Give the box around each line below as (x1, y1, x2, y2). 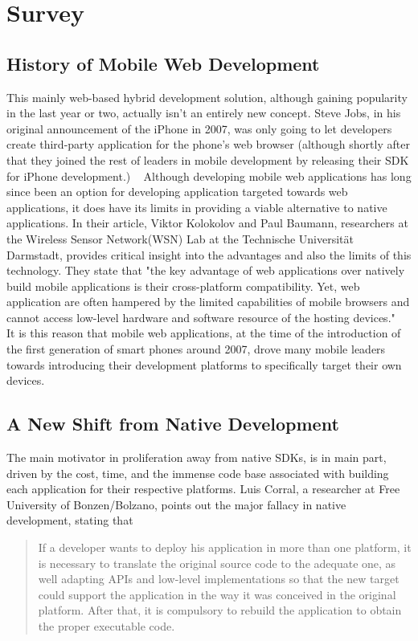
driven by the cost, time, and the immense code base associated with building (6, 464, 389, 481)
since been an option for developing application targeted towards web (6, 183, 348, 200)
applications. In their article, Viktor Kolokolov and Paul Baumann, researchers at (6, 214, 408, 231)
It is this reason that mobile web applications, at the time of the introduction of (6, 325, 401, 341)
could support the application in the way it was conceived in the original (38, 586, 396, 602)
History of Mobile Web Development (6, 51, 320, 76)
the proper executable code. (38, 618, 175, 634)
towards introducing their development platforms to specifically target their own (6, 356, 402, 373)
